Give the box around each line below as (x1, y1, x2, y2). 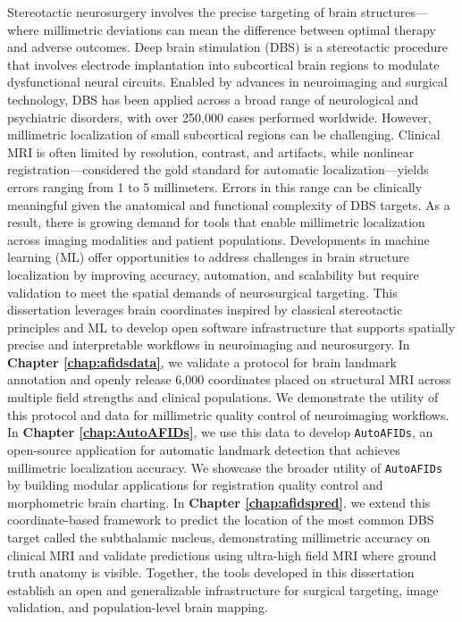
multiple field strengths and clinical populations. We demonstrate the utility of (7, 388, 439, 407)
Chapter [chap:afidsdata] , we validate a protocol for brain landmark (7, 352, 398, 371)
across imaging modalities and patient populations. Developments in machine (7, 230, 430, 248)
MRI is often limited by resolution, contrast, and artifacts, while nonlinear (7, 142, 415, 161)
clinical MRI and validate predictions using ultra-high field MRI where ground (7, 545, 437, 564)
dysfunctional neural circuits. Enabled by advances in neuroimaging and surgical (7, 72, 448, 91)
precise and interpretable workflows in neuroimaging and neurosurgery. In (7, 335, 410, 354)
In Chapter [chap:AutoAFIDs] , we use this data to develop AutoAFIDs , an (7, 423, 433, 441)
